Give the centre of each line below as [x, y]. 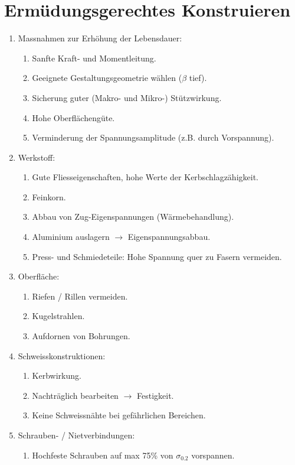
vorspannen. [213, 455]
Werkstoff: [37, 157]
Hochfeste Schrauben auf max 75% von [103, 455]
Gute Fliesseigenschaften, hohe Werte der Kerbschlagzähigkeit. [145, 177]
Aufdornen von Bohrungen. [81, 336]
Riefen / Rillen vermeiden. [80, 296]
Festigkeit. [155, 395]
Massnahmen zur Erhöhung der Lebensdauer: [100, 38]
